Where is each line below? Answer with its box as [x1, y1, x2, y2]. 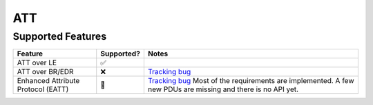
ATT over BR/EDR [17, 67, 74, 77]
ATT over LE [17, 58, 57, 68]
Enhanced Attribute [17, 76, 80, 86]
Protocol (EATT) [17, 84, 69, 94]
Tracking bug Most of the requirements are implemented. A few [147, 76, 354, 86]
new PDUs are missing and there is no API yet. [147, 84, 299, 94]
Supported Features [12, 30, 107, 43]
